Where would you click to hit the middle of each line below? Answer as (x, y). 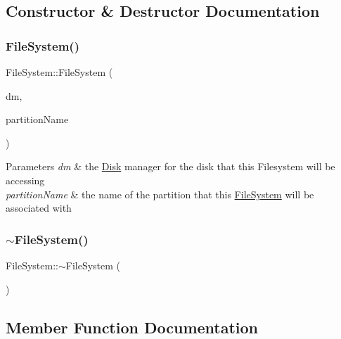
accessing (25, 180)
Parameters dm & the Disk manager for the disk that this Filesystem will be (170, 166)
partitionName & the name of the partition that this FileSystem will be (160, 194)
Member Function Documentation (132, 327)
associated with (39, 208)
